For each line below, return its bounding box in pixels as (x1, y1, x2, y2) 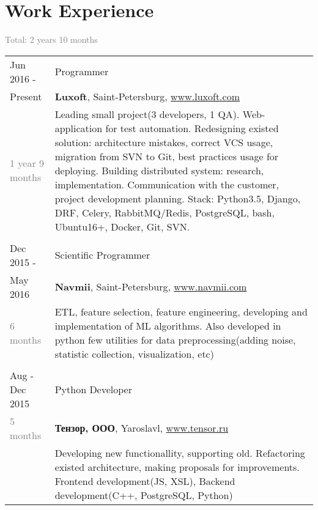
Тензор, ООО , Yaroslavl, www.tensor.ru (54, 421, 229, 435)
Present (10, 89, 42, 103)
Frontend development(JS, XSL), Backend (54, 473, 235, 488)
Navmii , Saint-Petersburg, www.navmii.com (54, 279, 247, 294)
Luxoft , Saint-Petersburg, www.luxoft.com (54, 89, 240, 103)
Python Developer (54, 382, 132, 396)
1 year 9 (10, 156, 45, 171)
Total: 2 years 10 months (5, 33, 98, 46)
